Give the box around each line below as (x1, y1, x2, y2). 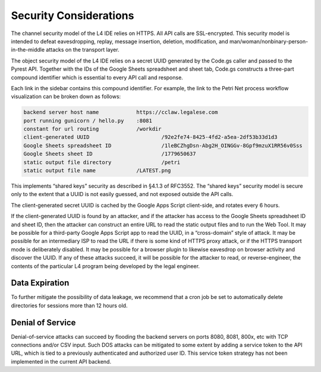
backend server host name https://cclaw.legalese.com (23, 109, 218, 116)
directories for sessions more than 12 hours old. (11, 302, 128, 309)
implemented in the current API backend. (11, 358, 112, 365)
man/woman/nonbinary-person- (229, 37, 309, 45)
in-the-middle (11, 46, 45, 53)
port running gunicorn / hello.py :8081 (23, 117, 153, 124)
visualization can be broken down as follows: (11, 93, 121, 100)
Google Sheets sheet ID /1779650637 (23, 150, 196, 157)
